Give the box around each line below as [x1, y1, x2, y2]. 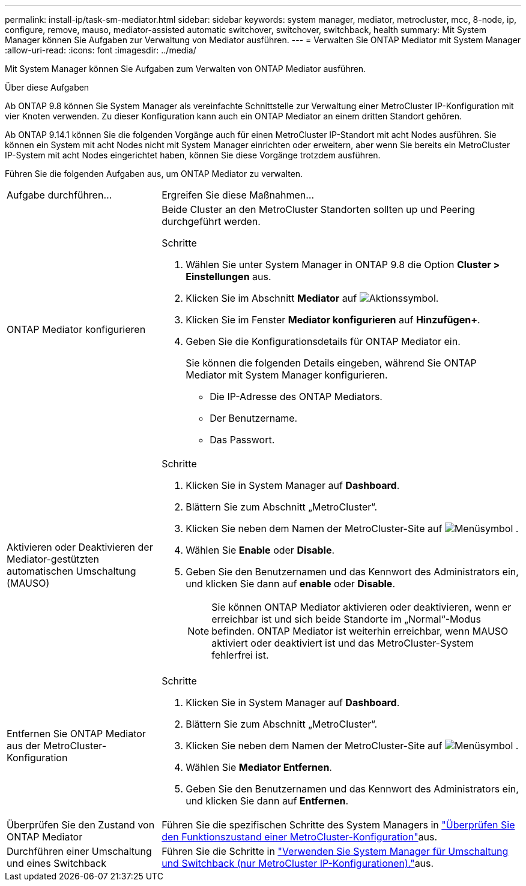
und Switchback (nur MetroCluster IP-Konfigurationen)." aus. [162, 857, 434, 869]
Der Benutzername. [210, 412, 298, 424]
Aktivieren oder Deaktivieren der [7, 541, 153, 553]
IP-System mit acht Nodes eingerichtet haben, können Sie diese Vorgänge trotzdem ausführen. [5, 150, 381, 160]
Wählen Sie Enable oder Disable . [186, 544, 335, 556]
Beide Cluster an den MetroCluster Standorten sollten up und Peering [162, 203, 476, 215]
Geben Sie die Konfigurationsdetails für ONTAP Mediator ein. [186, 335, 461, 347]
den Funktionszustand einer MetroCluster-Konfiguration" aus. [162, 831, 438, 843]
